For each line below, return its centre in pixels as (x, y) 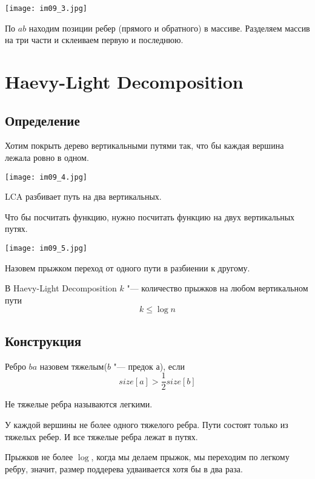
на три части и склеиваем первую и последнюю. (94, 40)
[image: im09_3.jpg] (46, 8)
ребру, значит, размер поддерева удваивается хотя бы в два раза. (124, 468)
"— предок (133, 366)
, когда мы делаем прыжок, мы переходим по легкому (190, 457)
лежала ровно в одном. (47, 158)
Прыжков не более (39, 457)
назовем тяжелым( (73, 366)
